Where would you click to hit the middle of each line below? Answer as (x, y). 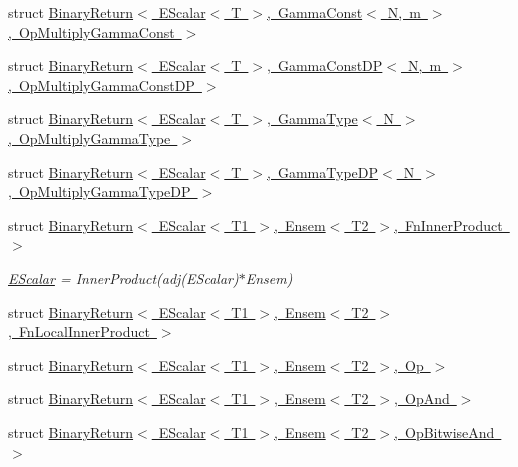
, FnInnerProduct (448, 224)
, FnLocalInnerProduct (79, 331)
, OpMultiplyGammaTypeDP (99, 191)
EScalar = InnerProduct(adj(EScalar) (123, 277)
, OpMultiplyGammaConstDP (101, 84)
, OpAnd (422, 398)
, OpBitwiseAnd (444, 431)
